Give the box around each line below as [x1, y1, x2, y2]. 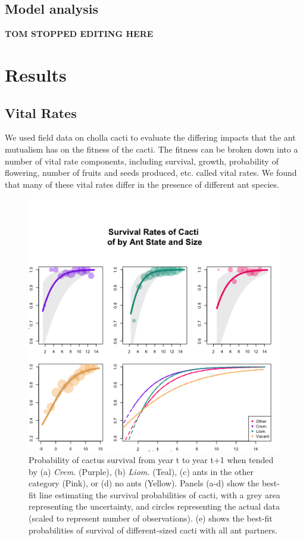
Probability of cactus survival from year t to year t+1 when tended [29, 453, 274, 465]
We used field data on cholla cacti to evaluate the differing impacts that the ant [5, 131, 296, 144]
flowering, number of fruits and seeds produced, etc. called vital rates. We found [5, 166, 297, 179]
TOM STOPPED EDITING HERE [5, 27, 154, 40]
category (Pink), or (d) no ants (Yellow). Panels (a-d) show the [29, 477, 260, 489]
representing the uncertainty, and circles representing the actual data [29, 500, 280, 513]
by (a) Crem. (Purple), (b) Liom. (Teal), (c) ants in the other [29, 465, 254, 477]
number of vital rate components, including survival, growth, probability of [5, 154, 279, 167]
